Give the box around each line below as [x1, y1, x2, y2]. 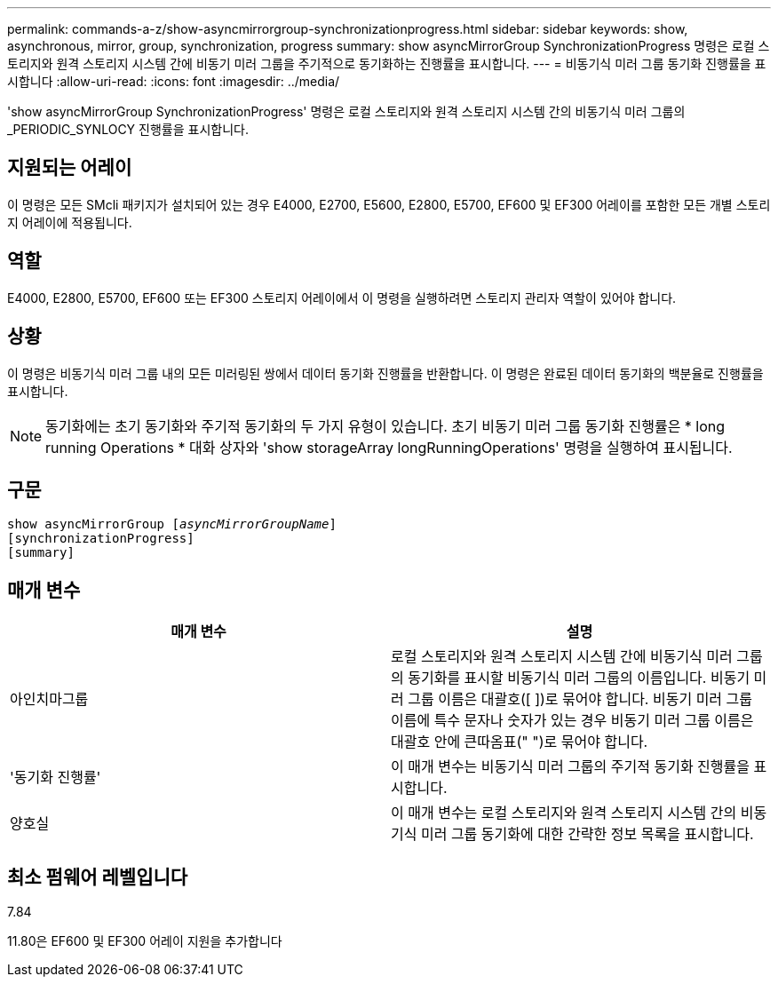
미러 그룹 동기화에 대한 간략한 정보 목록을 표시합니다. [420, 825, 754, 844]
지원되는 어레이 [7, 156, 132, 179]
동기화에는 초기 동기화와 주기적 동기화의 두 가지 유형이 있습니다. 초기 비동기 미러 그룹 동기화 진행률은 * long [45, 417, 726, 435]
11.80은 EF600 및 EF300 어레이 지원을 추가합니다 [7, 933, 282, 949]
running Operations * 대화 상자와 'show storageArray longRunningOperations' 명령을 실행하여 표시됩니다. [45, 438, 733, 456]
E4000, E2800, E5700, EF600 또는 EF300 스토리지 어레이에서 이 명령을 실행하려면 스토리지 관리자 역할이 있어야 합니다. [7, 290, 677, 306]
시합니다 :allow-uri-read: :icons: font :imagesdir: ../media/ [7, 74, 340, 89]
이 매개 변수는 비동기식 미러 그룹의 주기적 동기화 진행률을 [391, 758, 750, 776]
